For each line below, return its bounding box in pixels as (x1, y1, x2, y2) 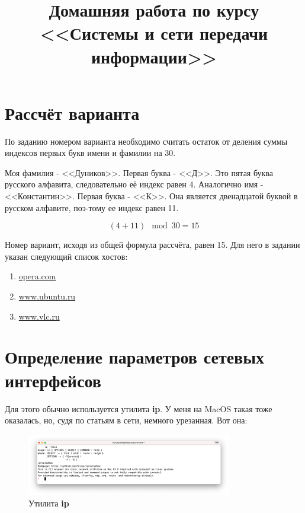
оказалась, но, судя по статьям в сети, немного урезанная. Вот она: (5, 414, 248, 426)
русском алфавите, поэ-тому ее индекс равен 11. (5, 201, 179, 214)
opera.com (18, 270, 56, 282)
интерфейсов (5, 368, 101, 392)
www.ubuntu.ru (18, 290, 76, 302)
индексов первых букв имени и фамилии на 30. (5, 146, 176, 159)
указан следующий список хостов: (5, 250, 128, 262)
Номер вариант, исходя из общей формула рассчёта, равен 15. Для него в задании (5, 238, 300, 251)
